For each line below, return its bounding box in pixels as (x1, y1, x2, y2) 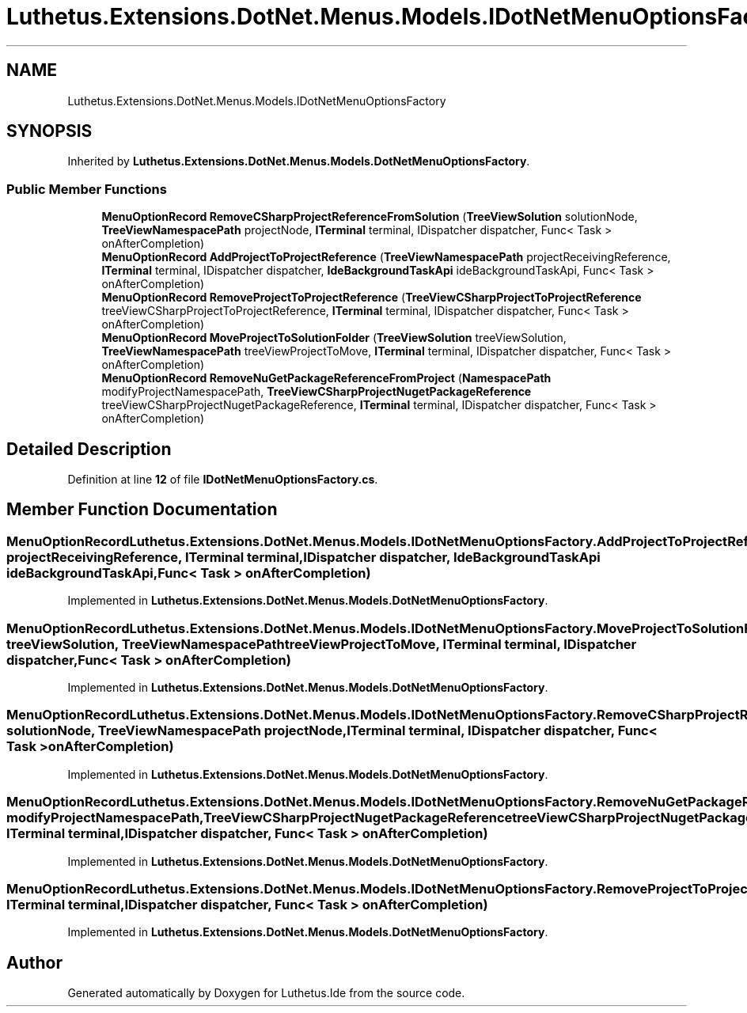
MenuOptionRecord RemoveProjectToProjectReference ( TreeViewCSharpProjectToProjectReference (101, 290, 642, 305)
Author (6, 952, 63, 973)
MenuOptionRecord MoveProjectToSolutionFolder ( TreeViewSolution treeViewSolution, (101, 331, 567, 345)
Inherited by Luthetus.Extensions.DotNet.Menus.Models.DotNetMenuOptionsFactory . (67, 154, 530, 169)
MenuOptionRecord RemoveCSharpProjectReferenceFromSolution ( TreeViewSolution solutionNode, (101, 210, 638, 224)
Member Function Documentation (6, 499, 278, 520)
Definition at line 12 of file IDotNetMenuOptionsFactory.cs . (67, 472, 378, 487)
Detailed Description (6, 438, 172, 459)
